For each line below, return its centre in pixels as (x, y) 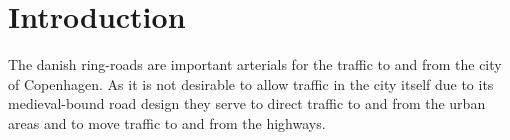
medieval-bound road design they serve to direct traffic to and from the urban (247, 103)
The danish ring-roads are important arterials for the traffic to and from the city (255, 64)
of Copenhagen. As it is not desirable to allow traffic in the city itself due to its (251, 83)
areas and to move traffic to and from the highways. (167, 122)
